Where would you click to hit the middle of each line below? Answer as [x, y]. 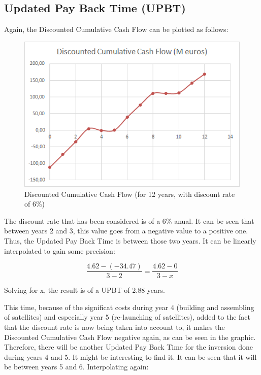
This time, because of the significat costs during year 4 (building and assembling [129, 307]
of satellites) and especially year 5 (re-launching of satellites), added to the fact [127, 317]
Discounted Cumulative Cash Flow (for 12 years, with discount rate [130, 194]
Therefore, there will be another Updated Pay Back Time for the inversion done [128, 347]
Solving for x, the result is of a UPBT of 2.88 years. [85, 290]
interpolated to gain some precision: [60, 250]
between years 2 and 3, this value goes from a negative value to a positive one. [126, 231]
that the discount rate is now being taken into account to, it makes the [115, 327]
